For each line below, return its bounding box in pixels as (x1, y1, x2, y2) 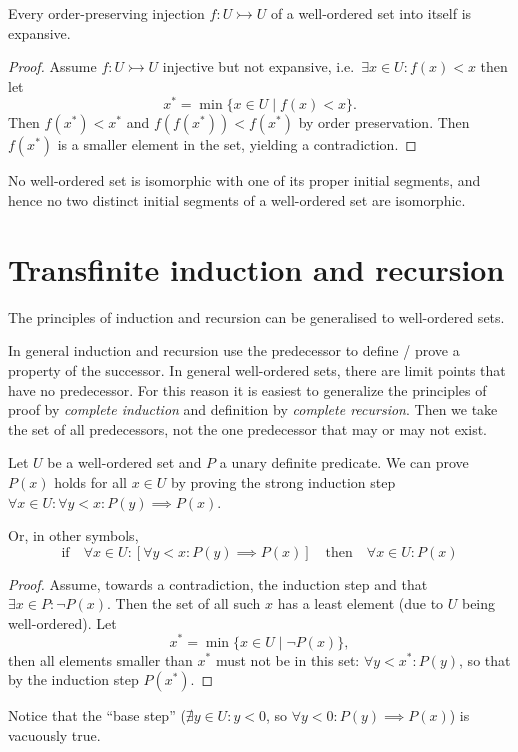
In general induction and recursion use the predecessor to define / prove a (8, 340, 460, 361)
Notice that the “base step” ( (8, 705, 186, 726)
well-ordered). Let (8, 612, 117, 633)
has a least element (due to (277, 593, 444, 614)
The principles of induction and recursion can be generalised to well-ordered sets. (8, 306, 505, 327)
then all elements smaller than (8, 649, 193, 670)
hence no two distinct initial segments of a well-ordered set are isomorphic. (8, 190, 466, 211)
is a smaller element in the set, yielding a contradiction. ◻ (57, 134, 417, 155)
